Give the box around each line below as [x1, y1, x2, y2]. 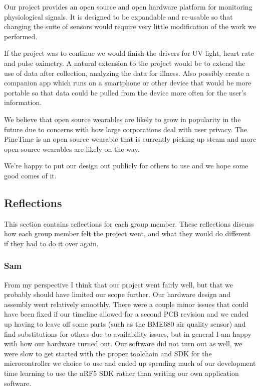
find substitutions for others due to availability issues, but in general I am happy [4, 328, 251, 339]
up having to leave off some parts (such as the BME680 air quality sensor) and [4, 319, 246, 329]
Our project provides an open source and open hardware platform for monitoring [4, 2, 252, 12]
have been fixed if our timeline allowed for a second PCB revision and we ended [4, 309, 249, 319]
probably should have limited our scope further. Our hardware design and [4, 289, 231, 300]
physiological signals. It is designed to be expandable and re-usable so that [4, 11, 233, 22]
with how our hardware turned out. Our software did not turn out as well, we [4, 338, 242, 349]
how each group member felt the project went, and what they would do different [4, 228, 251, 239]
